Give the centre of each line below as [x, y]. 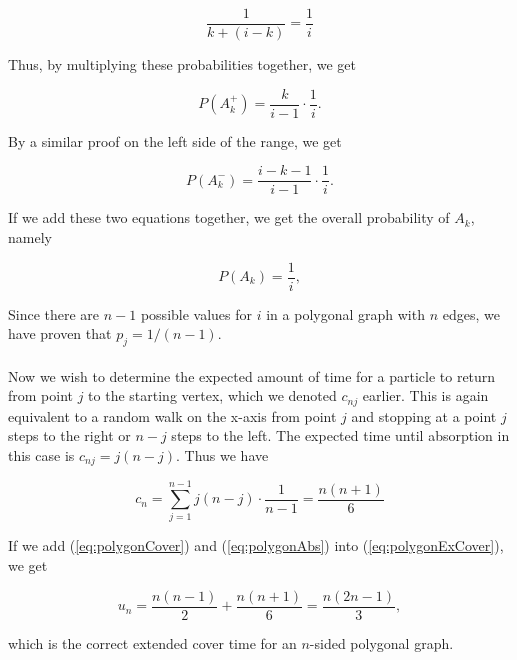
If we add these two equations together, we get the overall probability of [229, 217]
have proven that [60, 333]
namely [30, 236]
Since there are [54, 313]
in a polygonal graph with [345, 313]
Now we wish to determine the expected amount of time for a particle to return [252, 375]
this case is [41, 454]
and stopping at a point [424, 415]
